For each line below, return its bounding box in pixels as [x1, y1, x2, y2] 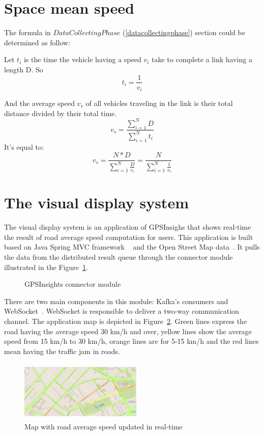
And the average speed [4, 98, 75, 108]
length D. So [4, 64, 43, 74]
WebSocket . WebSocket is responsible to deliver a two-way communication [4, 306, 239, 316]
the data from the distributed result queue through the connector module [4, 252, 233, 262]
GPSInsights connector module [24, 279, 121, 289]
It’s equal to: [4, 141, 44, 152]
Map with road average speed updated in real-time [24, 421, 183, 431]
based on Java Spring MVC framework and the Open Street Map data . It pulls [4, 241, 260, 252]
